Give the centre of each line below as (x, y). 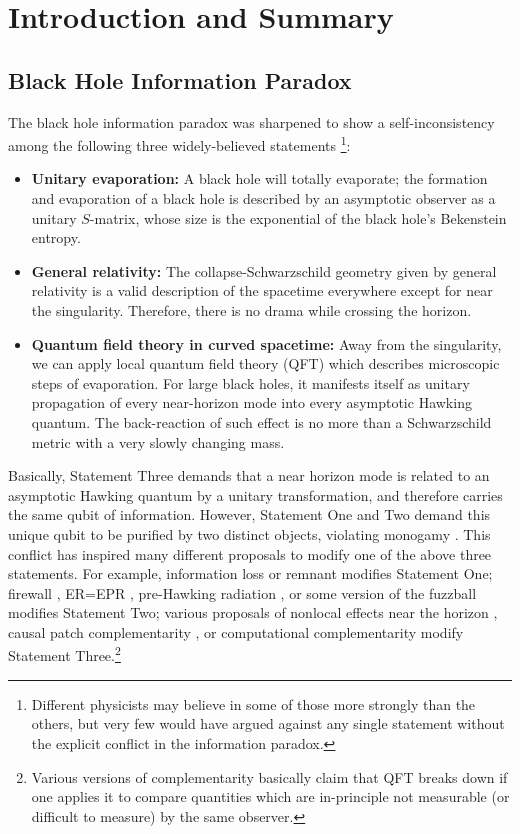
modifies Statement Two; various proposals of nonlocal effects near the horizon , (253, 612)
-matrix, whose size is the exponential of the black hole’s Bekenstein (298, 217)
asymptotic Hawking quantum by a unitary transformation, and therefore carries (255, 494)
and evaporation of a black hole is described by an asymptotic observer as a (263, 198)
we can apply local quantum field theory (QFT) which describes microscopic (265, 363)
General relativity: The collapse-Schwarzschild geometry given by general (264, 270)
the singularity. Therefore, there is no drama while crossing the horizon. (251, 309)
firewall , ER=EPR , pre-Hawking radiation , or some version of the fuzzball (242, 592)
